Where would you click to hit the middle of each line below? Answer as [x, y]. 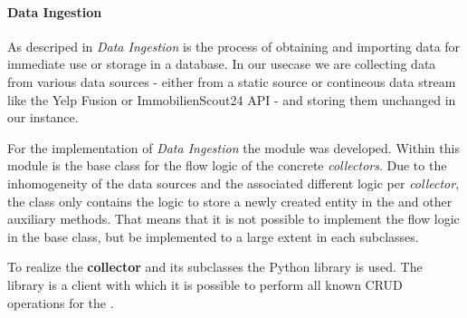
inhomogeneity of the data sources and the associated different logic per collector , [233, 183]
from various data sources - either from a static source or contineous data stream [232, 81]
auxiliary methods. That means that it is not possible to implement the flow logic [233, 219]
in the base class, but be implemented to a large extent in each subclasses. [213, 236]
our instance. [43, 117]
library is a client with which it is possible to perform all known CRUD [205, 284]
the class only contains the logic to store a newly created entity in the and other [230, 201]
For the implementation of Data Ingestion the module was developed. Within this [233, 147]
